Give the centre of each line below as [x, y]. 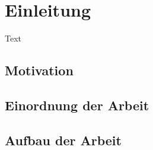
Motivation [39, 70]
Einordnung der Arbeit [77, 105]
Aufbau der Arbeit [63, 140]
